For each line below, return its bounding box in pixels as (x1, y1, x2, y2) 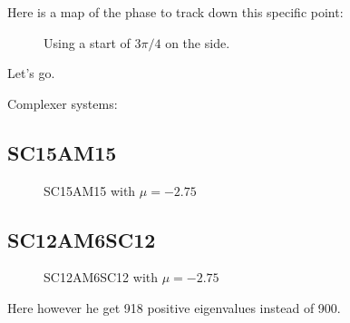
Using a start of (44, 33, 131, 52)
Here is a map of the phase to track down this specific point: (7, 3, 344, 21)
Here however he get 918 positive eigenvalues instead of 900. (7, 298, 341, 317)
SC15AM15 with (44, 181, 136, 200)
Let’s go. (7, 64, 55, 83)
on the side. (165, 33, 230, 52)
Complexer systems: (7, 93, 118, 113)
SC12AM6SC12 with (44, 268, 159, 287)
